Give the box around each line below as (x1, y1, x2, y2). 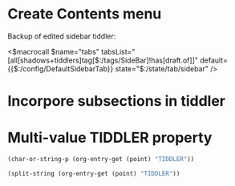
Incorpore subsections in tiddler (7, 92, 226, 111)
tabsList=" (100, 46, 136, 56)
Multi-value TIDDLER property (7, 129, 213, 147)
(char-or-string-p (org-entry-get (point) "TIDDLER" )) (7, 156, 195, 164)
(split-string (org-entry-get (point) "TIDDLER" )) (7, 169, 180, 177)
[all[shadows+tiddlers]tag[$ (7, 55, 99, 65)
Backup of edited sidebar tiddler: (7, 31, 116, 41)
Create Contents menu (7, 5, 162, 23)
